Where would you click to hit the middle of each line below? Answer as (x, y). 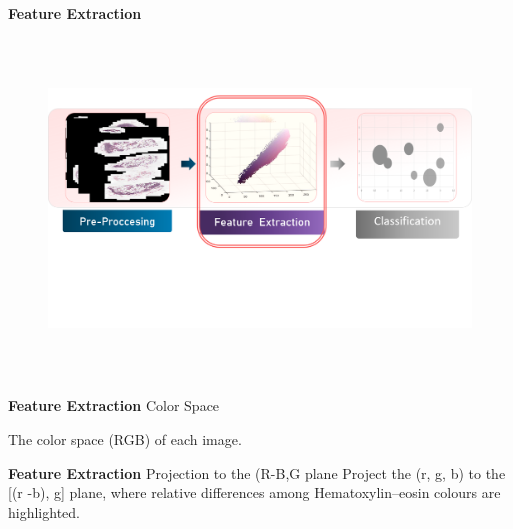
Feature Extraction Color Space (114, 405)
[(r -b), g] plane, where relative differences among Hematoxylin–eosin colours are (254, 492)
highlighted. (44, 511)
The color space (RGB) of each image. (125, 438)
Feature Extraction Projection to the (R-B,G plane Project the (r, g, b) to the (257, 472)
